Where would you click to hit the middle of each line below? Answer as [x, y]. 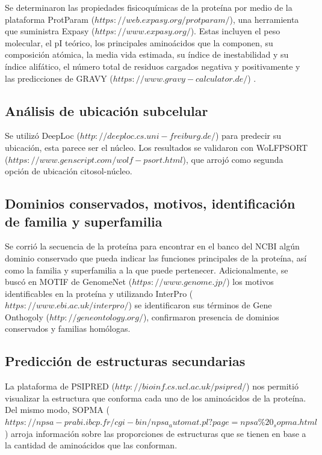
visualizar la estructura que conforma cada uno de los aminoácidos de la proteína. [156, 398]
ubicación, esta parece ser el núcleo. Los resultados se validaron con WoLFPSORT [156, 147]
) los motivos [250, 282]
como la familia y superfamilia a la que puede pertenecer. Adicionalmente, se [147, 270]
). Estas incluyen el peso [235, 31]
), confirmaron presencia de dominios [211, 316]
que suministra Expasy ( [50, 31]
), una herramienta [264, 19]
